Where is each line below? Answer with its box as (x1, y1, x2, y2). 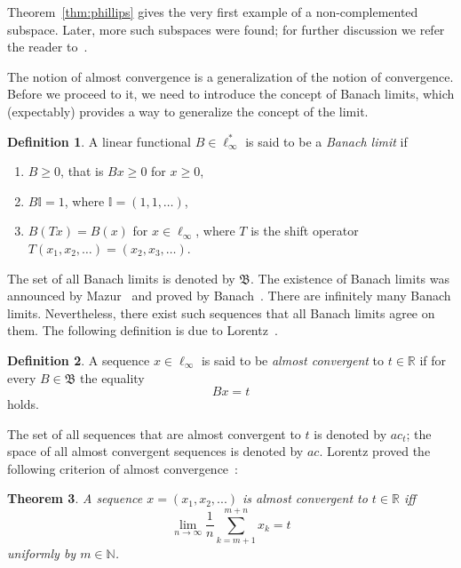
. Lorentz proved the (319, 442, 431, 460)
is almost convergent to (242, 489, 368, 508)
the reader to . (7, 37, 88, 56)
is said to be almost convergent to (201, 350, 385, 369)
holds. (7, 395, 39, 413)
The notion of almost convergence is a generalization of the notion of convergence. (7, 67, 454, 85)
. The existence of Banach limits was (250, 268, 449, 287)
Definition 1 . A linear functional (7, 132, 191, 150)
